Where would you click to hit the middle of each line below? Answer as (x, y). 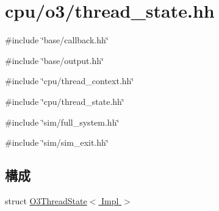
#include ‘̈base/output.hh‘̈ (54, 60)
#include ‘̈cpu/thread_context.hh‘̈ (70, 81)
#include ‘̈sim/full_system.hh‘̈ (62, 122)
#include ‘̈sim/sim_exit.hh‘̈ (57, 142)
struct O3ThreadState (46, 200)
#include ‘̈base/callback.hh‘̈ (57, 40)
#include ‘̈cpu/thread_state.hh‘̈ (65, 101)
